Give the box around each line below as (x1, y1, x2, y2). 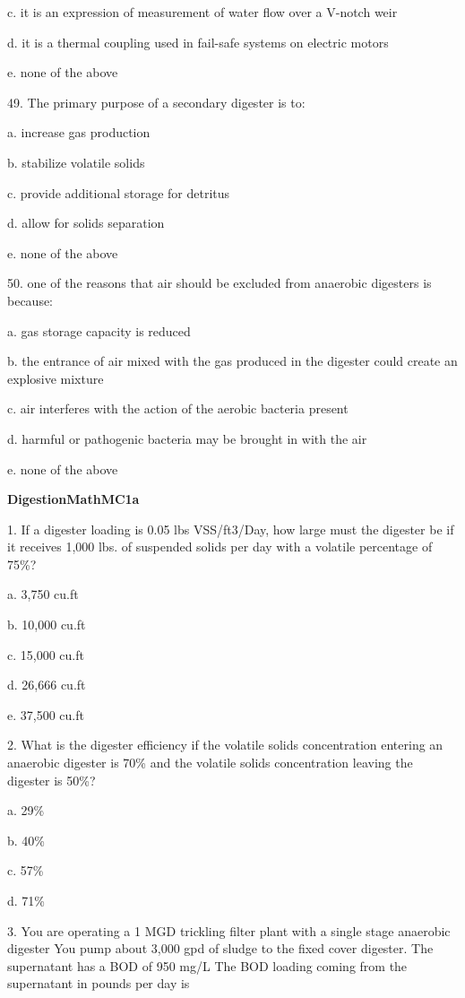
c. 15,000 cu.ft (7, 645, 84, 664)
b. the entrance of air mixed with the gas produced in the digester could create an (7, 351, 458, 370)
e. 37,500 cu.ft (7, 705, 84, 724)
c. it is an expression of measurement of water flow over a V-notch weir (7, 3, 398, 21)
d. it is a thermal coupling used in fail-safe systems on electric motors (7, 32, 389, 51)
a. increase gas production (7, 123, 151, 142)
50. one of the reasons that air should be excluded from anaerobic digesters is (7, 273, 432, 292)
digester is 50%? (7, 770, 96, 789)
